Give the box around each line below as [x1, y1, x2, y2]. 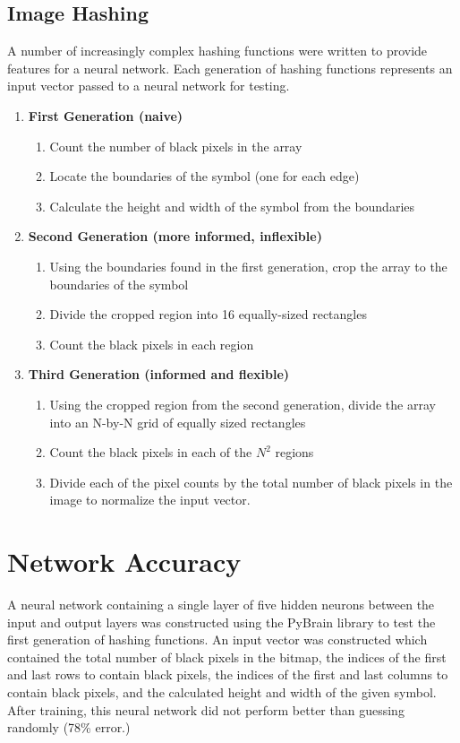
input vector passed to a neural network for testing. [7, 76, 290, 95]
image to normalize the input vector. [49, 490, 251, 509]
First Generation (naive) [28, 106, 183, 125]
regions [275, 443, 314, 462]
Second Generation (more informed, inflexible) [28, 227, 322, 246]
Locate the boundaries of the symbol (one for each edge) [49, 167, 360, 186]
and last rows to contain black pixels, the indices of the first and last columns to [7, 665, 448, 684]
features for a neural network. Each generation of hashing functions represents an [7, 58, 453, 77]
